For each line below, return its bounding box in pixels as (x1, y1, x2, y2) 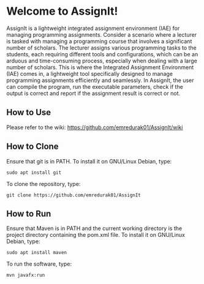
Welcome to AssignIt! (6, 4, 118, 18)
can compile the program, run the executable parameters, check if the (6, 83, 184, 90)
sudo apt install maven (6, 250, 67, 256)
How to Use (6, 107, 51, 118)
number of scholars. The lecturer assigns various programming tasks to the (6, 44, 197, 51)
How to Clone (6, 141, 59, 152)
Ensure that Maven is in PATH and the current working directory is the (6, 225, 183, 232)
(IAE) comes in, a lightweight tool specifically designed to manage (6, 70, 173, 77)
